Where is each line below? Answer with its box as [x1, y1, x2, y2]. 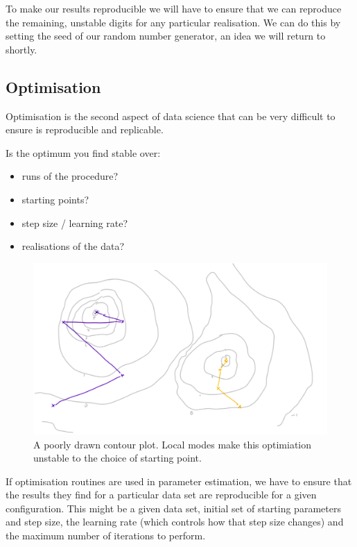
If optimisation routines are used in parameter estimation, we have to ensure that [6, 473, 352, 488]
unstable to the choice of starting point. [33, 451, 202, 465]
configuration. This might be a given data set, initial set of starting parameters [6, 500, 341, 515]
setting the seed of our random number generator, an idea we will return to [6, 28, 326, 43]
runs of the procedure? [21, 169, 119, 183]
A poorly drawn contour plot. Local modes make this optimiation [33, 437, 312, 451]
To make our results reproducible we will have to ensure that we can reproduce [6, 1, 342, 15]
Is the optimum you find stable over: [6, 145, 161, 160]
